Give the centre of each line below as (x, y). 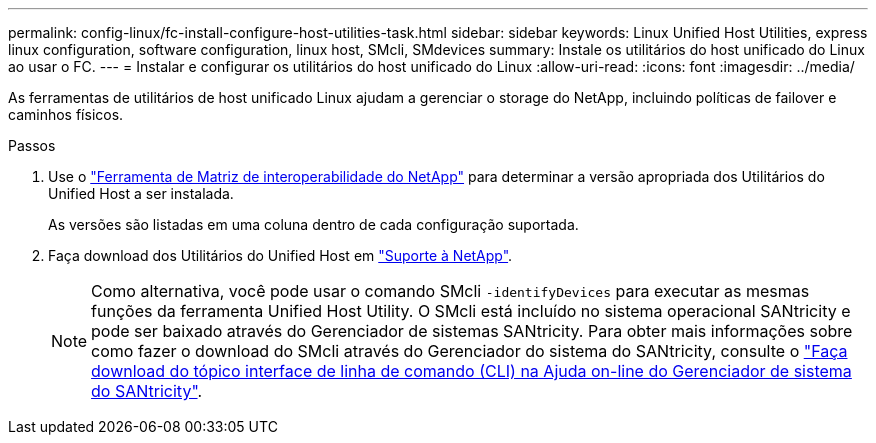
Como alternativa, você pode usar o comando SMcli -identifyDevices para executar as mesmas (450, 291)
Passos (32, 145)
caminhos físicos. (66, 114)
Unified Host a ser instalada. (141, 193)
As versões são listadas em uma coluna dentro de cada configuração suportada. (313, 224)
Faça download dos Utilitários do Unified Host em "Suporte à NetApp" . (280, 255)
